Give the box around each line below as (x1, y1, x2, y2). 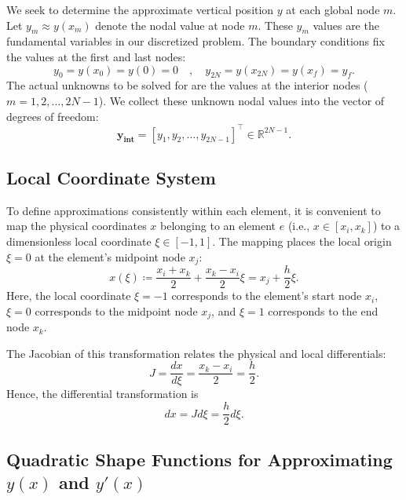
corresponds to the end (268, 302, 379, 319)
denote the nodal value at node (95, 16, 245, 33)
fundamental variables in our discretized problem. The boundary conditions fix (6, 33, 385, 49)
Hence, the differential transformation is (6, 385, 199, 402)
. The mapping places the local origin (212, 233, 392, 250)
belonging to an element (160, 217, 276, 234)
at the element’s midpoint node (35, 248, 185, 265)
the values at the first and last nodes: (6, 48, 186, 64)
